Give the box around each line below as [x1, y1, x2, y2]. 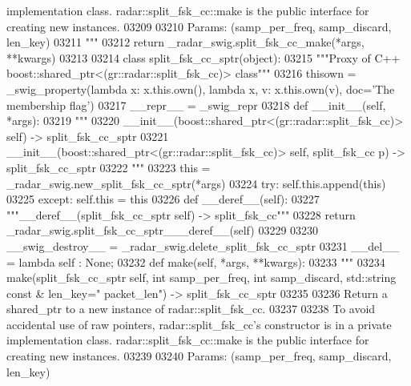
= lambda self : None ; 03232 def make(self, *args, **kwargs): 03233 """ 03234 [6, 253, 385, 270]
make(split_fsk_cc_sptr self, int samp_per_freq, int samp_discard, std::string [6, 269, 397, 286]
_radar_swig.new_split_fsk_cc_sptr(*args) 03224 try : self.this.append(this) [6, 175, 386, 191]
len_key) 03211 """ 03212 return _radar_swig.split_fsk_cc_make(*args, [6, 34, 365, 50]
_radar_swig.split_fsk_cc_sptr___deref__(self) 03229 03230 [6, 222, 319, 239]
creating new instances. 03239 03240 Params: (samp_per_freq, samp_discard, [6, 348, 392, 364]
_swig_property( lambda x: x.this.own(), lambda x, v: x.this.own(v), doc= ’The [6, 80, 395, 97]
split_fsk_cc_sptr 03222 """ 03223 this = [6, 159, 211, 175]
